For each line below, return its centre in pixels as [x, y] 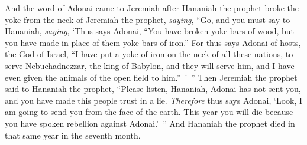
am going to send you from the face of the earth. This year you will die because [149, 112]
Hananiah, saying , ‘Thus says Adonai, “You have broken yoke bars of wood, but [150, 31]
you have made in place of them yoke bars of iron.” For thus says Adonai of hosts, [153, 42]
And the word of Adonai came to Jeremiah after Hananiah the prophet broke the [152, 8]
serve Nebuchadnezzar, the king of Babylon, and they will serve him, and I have [150, 65]
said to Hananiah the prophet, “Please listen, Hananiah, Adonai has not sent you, [153, 89]
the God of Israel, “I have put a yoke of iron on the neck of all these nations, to [149, 54]
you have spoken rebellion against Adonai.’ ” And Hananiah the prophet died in [150, 123]
